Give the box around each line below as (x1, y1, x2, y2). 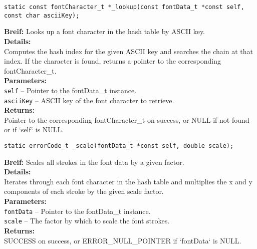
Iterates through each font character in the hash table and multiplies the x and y (4, 176, 252, 186)
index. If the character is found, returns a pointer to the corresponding (4, 56, 221, 66)
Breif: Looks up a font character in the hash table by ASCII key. (4, 26, 205, 37)
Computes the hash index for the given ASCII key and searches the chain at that (4, 46, 253, 56)
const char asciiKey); (4, 12, 80, 19)
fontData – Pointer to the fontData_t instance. (4, 205, 151, 216)
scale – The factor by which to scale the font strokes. (4, 215, 170, 226)
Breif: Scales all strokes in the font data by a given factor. (4, 156, 184, 167)
